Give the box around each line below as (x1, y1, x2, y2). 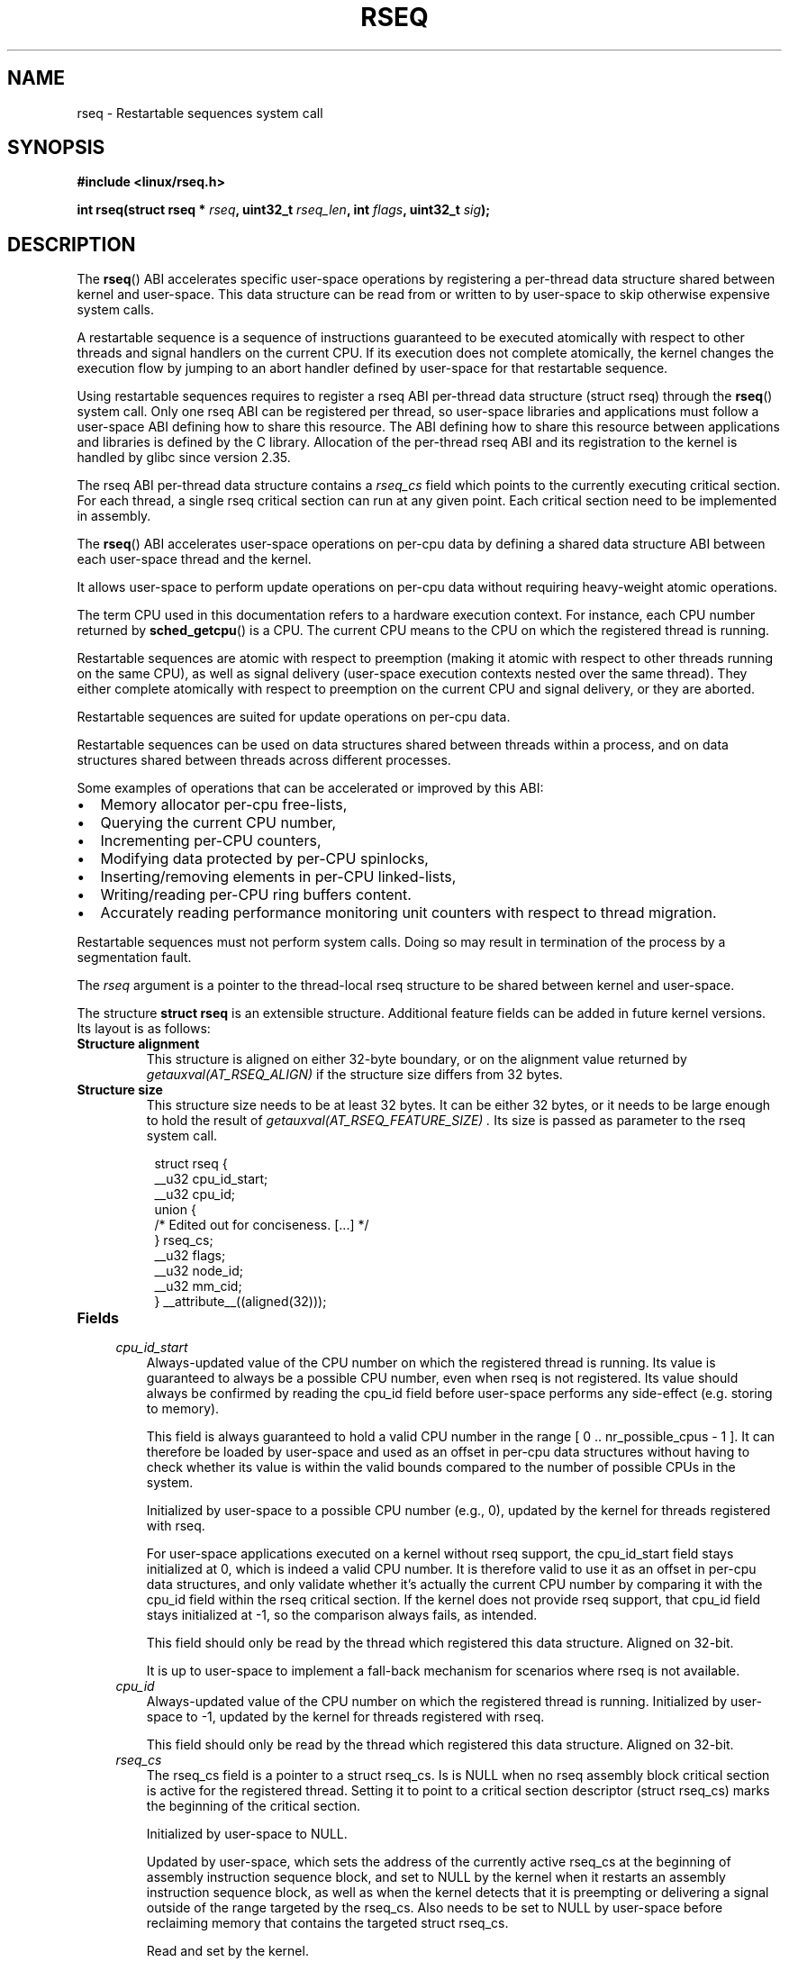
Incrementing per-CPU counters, (100, 831, 322, 850)
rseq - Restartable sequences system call (77, 104, 323, 121)
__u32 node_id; (154, 1263, 244, 1279)
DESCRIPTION (7, 232, 136, 256)
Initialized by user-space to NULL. (146, 1826, 348, 1842)
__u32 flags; (154, 1248, 226, 1264)
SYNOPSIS (7, 136, 105, 159)
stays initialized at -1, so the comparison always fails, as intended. (146, 1607, 538, 1623)
